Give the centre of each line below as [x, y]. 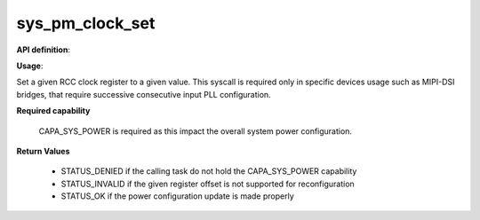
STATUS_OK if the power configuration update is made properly [178, 196]
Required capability [53, 111]
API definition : [44, 50]
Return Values [43, 151]
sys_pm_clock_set [86, 23]
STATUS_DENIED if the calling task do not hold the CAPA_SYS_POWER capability [209, 171]
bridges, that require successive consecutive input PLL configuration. [144, 94]
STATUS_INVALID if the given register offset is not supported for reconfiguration [208, 184]
